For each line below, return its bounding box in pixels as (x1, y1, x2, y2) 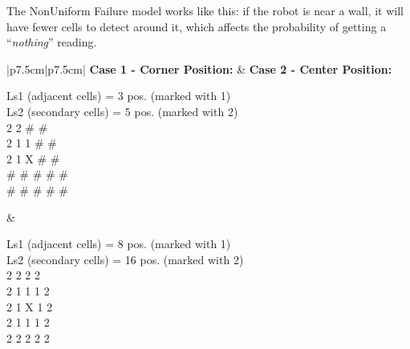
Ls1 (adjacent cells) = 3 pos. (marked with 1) (6, 87, 231, 104)
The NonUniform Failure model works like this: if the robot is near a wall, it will (6, 2, 404, 18)
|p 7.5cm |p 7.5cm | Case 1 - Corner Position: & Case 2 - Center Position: (6, 60, 392, 77)
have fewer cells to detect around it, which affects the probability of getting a (6, 18, 387, 34)
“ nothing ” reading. (6, 34, 97, 50)
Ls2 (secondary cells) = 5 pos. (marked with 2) (6, 102, 238, 119)
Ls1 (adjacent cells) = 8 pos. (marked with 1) (6, 235, 231, 252)
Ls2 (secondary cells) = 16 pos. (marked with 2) (6, 251, 244, 267)
